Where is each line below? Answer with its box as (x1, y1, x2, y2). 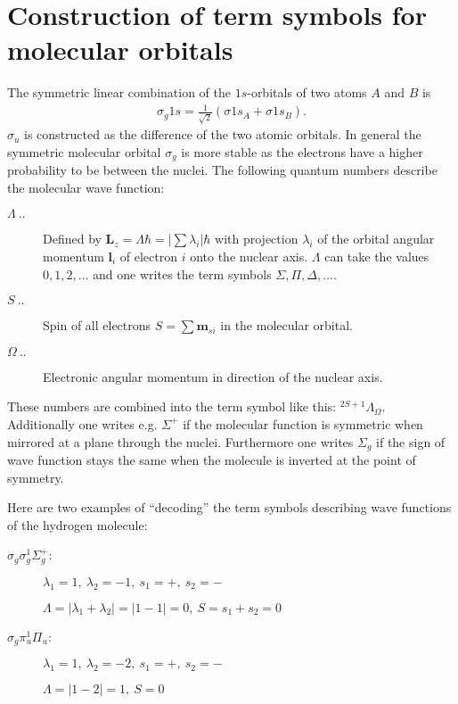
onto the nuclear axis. (190, 246, 308, 265)
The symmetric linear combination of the (7, 83, 231, 102)
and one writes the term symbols (93, 264, 272, 283)
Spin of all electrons (43, 316, 151, 335)
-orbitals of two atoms (247, 83, 367, 102)
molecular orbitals (7, 31, 233, 68)
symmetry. (7, 468, 64, 486)
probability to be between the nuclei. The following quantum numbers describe (7, 161, 438, 179)
